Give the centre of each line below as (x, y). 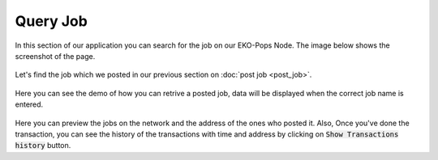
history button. (43, 145)
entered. (29, 104)
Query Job (52, 21)
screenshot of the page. (55, 56)
